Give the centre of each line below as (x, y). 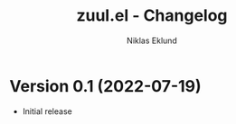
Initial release (47, 111)
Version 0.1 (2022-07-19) (105, 86)
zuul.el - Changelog (152, 16)
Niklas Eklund (152, 40)
